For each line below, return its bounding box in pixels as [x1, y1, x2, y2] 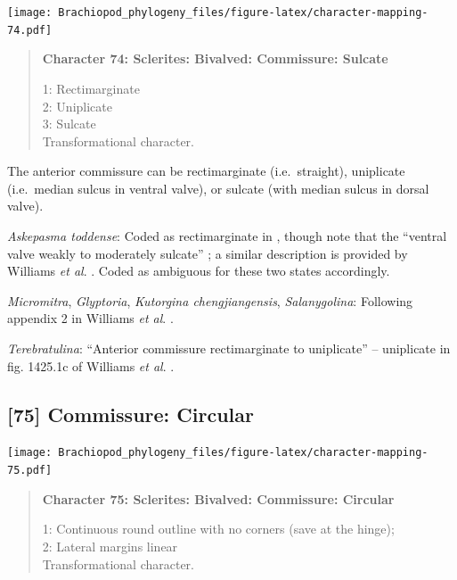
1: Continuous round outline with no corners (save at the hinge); [42, 519, 395, 538]
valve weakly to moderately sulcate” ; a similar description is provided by [7, 244, 408, 262]
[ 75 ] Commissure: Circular [7, 400, 254, 427]
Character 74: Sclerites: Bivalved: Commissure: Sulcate [42, 49, 388, 68]
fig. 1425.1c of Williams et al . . [7, 356, 175, 375]
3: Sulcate [42, 114, 96, 133]
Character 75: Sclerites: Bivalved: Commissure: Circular [42, 489, 395, 508]
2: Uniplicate [42, 96, 112, 115]
